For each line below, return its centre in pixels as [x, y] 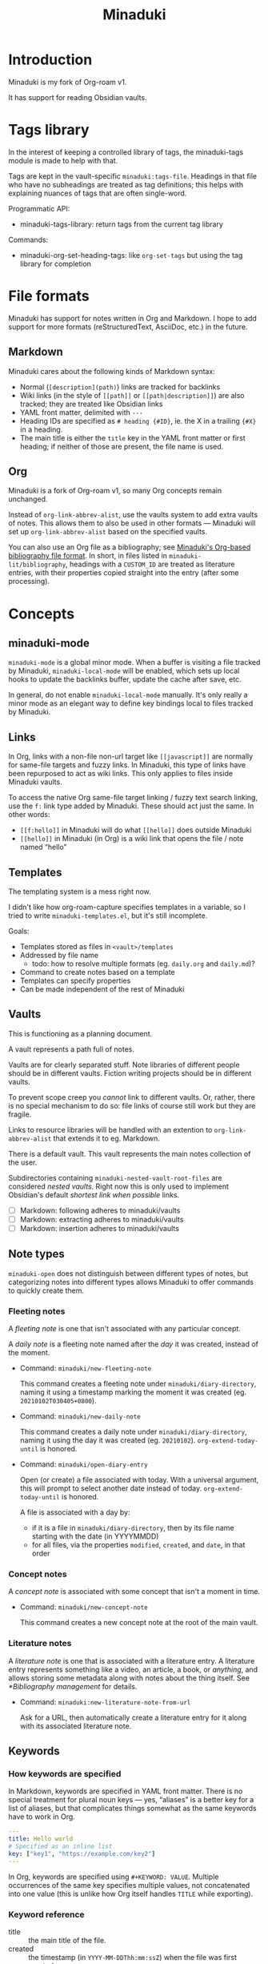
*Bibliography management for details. [73, 1686]
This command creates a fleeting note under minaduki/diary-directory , [138, 1384]
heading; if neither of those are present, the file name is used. [122, 446]
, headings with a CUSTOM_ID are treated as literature [150, 564]
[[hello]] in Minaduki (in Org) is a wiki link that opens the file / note [132, 839]
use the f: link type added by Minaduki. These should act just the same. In [131, 806]
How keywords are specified [65, 1774]
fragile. [20, 1114]
